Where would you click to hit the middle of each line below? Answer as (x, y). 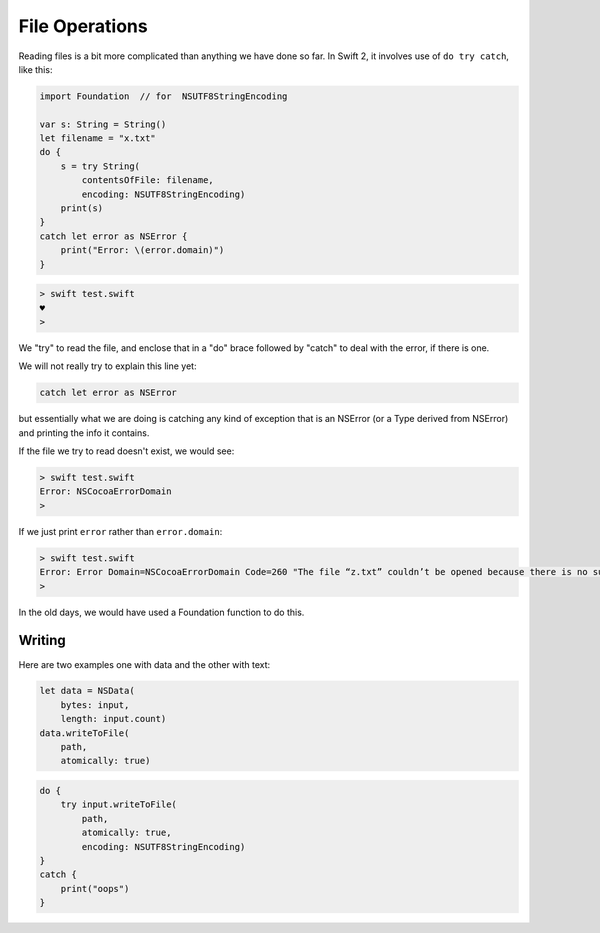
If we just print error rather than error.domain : (120, 531)
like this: (35, 69)
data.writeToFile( (84, 733)
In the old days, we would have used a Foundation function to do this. (161, 612)
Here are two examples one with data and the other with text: (144, 664)
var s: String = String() (103, 124)
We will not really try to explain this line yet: (107, 366)
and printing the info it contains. (84, 432)
